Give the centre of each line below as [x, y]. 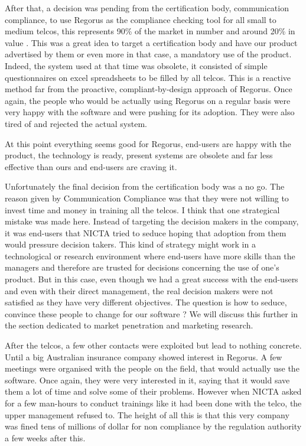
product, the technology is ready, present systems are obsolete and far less [139, 155]
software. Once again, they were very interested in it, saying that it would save [147, 380]
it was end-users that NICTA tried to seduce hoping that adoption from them [146, 232]
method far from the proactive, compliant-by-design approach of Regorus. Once [149, 89]
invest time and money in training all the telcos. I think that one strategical [142, 209]
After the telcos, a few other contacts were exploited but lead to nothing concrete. [153, 345]
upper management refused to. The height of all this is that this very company [147, 414]
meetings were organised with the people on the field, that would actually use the [152, 368]
